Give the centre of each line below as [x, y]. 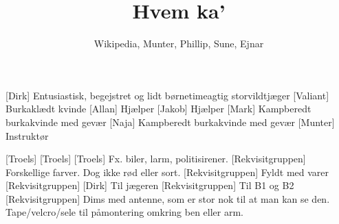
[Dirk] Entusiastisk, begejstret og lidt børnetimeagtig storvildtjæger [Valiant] [167, 95]
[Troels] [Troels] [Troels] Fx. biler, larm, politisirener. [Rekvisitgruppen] [156, 159]
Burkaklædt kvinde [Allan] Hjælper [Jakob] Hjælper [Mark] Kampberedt [158, 109]
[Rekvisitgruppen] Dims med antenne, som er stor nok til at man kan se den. [168, 198]
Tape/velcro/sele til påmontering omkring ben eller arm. [124, 212]
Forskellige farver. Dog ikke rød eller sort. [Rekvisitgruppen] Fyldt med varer [167, 172]
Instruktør [27, 135]
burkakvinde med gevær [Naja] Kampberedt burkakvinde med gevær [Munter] [170, 122]
